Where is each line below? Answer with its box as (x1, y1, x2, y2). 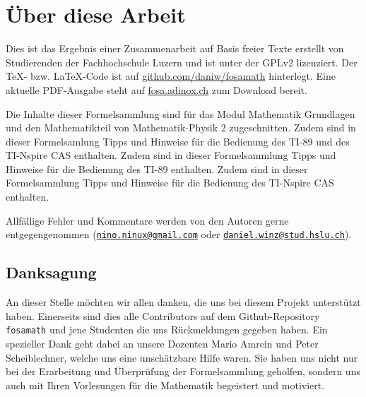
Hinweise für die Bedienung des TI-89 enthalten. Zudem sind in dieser (6, 161, 308, 176)
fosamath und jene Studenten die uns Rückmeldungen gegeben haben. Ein (6, 322, 328, 337)
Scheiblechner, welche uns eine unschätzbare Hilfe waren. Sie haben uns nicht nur (6, 350, 358, 365)
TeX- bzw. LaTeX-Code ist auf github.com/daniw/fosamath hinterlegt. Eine (6, 69, 336, 83)
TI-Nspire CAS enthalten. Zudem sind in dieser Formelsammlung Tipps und (6, 148, 336, 162)
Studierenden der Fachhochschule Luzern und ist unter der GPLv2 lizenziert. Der (6, 54, 358, 69)
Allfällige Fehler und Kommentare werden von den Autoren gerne (6, 213, 289, 227)
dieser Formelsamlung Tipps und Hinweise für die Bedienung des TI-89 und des (6, 134, 350, 148)
